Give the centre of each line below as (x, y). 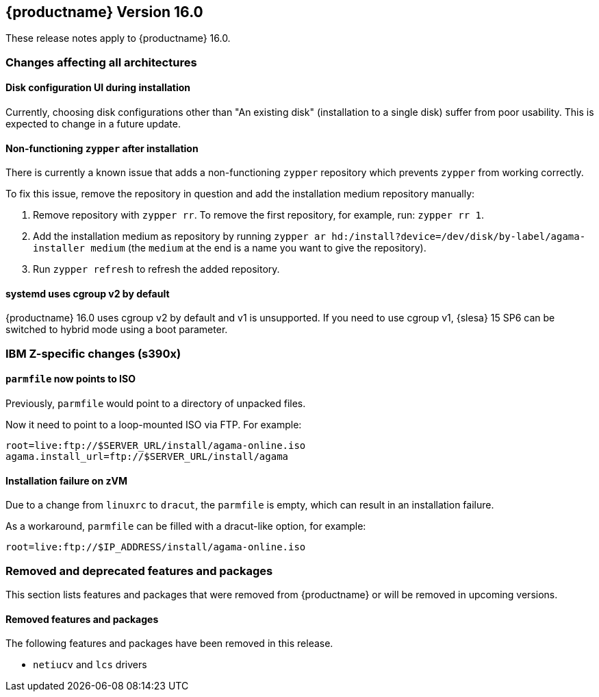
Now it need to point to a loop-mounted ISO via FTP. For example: (154, 425)
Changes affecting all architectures (101, 62)
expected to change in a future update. (93, 124)
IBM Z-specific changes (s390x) (93, 353)
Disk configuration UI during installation (98, 88)
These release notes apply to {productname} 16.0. (118, 38)
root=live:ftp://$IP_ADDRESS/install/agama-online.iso (156, 547)
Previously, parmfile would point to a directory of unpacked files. (156, 404)
